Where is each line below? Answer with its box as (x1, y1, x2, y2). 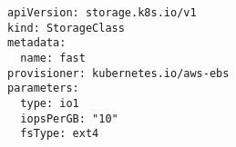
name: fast (20, 51, 86, 64)
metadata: (7, 36, 67, 50)
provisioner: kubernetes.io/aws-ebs (7, 66, 230, 80)
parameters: (7, 82, 79, 95)
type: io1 (20, 96, 79, 110)
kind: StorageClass (7, 21, 125, 34)
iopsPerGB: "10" (20, 112, 118, 125)
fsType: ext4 (20, 127, 99, 141)
